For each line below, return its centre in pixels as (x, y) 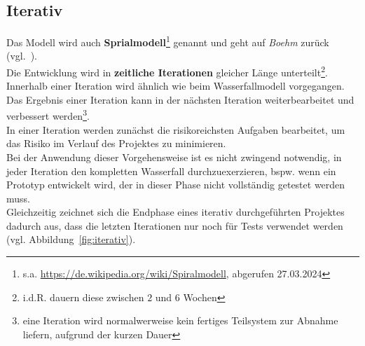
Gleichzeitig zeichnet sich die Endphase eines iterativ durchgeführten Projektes (175, 212)
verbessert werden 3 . (48, 115)
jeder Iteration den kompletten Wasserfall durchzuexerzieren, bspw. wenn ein (171, 171)
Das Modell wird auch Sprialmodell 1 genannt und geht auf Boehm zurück (168, 41)
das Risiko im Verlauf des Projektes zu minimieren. (116, 143)
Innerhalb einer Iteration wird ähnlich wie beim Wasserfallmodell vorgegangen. (175, 86)
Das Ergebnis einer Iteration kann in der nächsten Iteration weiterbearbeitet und (180, 99)
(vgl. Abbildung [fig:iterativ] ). (71, 239)
